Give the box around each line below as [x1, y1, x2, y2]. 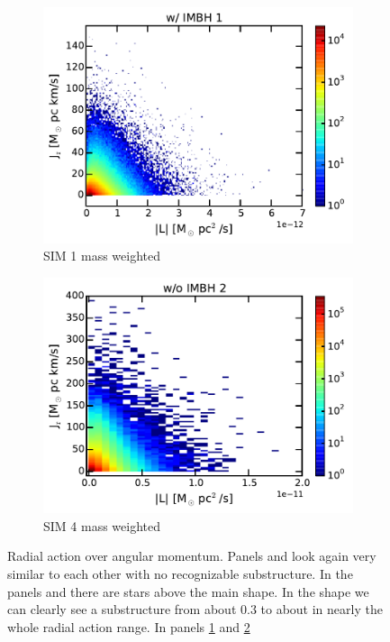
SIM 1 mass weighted [43, 246, 161, 265]
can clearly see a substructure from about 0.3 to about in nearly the [7, 600, 383, 619]
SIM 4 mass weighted [43, 516, 161, 535]
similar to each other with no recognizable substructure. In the [7, 564, 353, 583]
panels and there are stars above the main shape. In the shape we [7, 582, 369, 601]
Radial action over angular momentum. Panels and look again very [7, 546, 376, 565]
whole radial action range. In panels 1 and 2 [7, 617, 250, 636]
